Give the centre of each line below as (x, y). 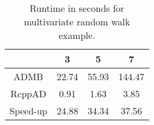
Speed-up (29, 111)
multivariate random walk (77, 22)
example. (77, 35)
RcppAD (28, 93)
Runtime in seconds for (77, 8)
